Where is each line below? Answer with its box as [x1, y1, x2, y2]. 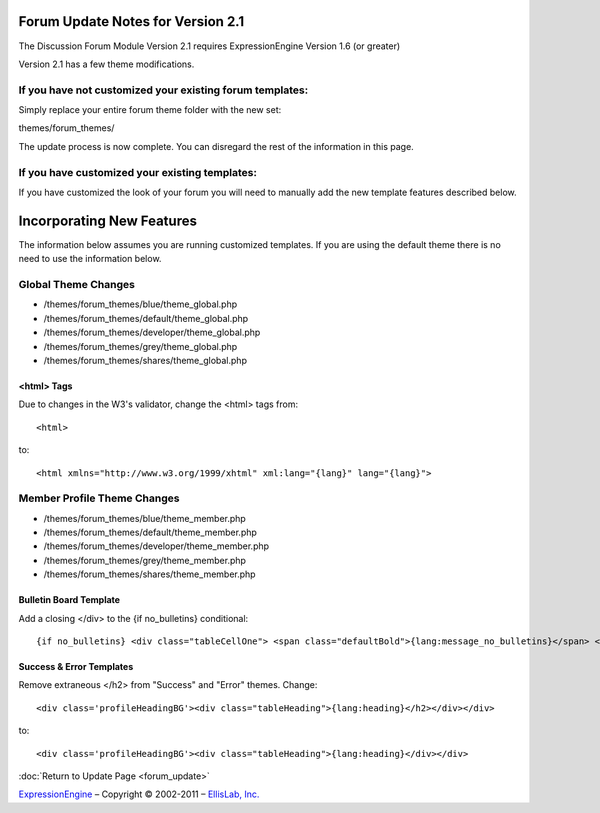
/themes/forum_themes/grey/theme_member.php [43, 554, 247, 566]
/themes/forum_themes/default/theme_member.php [43, 526, 257, 539]
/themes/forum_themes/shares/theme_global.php [43, 354, 247, 366]
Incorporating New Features [18, 212, 197, 229]
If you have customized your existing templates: [18, 165, 257, 179]
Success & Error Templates [18, 661, 134, 673]
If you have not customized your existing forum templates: [18, 83, 309, 97]
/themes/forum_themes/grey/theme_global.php [43, 340, 238, 352]
